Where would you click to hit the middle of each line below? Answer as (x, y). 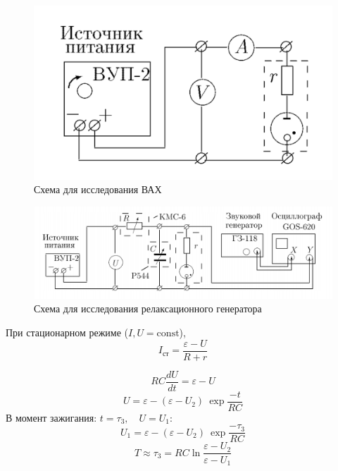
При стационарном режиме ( (67, 332)
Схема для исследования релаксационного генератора (148, 308)
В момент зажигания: (51, 417)
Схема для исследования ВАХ (98, 189)
